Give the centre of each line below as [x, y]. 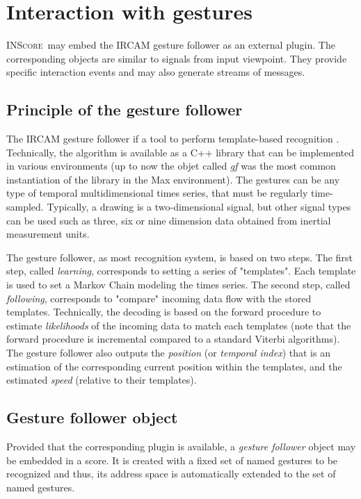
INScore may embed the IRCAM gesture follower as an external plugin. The [171, 45]
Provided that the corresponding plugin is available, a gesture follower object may [181, 446]
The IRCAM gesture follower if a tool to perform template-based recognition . [173, 139]
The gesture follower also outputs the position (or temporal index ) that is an [168, 353]
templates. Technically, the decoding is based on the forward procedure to [164, 312]
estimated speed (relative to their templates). [102, 380]
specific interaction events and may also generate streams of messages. [156, 72]
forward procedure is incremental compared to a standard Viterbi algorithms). [173, 339]
